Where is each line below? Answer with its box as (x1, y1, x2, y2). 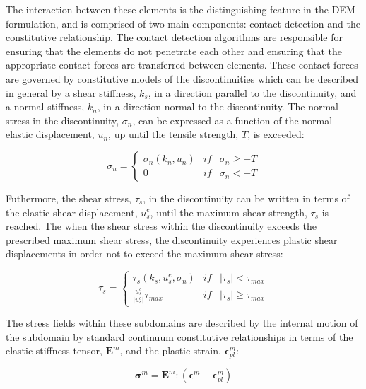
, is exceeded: (247, 127, 305, 141)
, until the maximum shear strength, (150, 204, 307, 219)
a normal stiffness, (6, 99, 85, 114)
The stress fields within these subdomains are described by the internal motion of (6, 315, 358, 330)
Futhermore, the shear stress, (6, 190, 131, 205)
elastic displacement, (6, 127, 95, 141)
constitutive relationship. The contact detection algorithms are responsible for (6, 30, 343, 45)
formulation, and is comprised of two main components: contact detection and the (6, 16, 360, 30)
